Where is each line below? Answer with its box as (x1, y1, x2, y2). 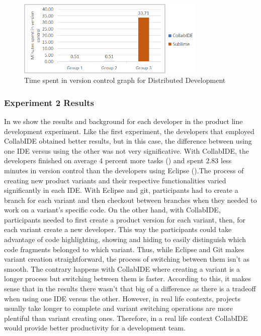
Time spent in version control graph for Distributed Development (24, 75, 226, 85)
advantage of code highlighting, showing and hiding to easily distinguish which (4, 234, 246, 245)
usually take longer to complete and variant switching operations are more (4, 303, 233, 313)
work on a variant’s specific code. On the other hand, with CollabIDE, (4, 204, 221, 215)
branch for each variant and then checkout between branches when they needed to (4, 194, 257, 205)
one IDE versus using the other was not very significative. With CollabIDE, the (4, 145, 249, 156)
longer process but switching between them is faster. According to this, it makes (4, 273, 251, 284)
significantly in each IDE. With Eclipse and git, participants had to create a (4, 185, 238, 195)
